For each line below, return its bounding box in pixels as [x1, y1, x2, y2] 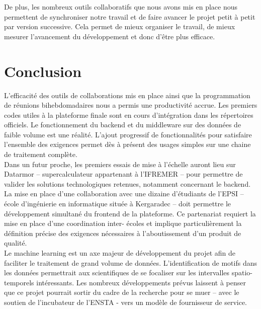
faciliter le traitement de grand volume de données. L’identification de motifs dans [4, 257, 257, 268]
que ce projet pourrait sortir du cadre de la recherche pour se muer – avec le [4, 287, 239, 297]
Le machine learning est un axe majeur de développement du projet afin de [4, 248, 236, 258]
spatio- [231, 267, 253, 278]
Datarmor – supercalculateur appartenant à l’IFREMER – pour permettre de [4, 169, 243, 179]
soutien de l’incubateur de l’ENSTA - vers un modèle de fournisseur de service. [4, 296, 247, 307]
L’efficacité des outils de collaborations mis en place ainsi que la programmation [4, 90, 250, 100]
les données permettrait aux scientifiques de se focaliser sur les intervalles [4, 267, 230, 278]
